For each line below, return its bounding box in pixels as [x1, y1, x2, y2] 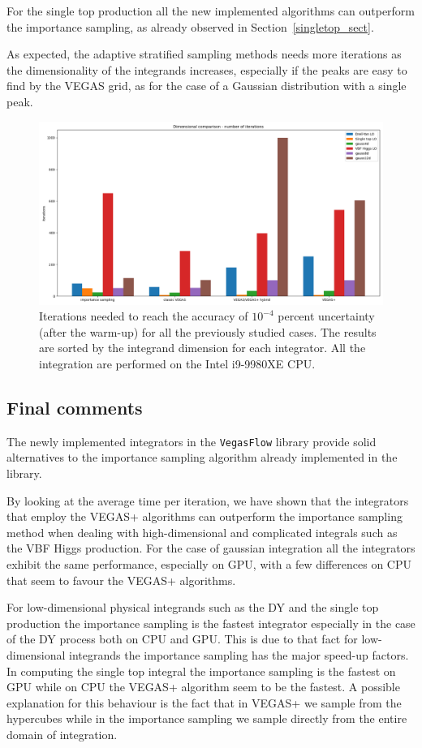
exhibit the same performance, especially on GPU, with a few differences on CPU [6, 556, 411, 573]
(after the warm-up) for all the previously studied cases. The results [39, 323, 377, 340]
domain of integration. [6, 725, 118, 742]
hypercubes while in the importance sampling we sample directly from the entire [6, 710, 407, 727]
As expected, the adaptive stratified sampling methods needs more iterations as [6, 45, 402, 62]
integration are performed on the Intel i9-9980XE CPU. [39, 355, 316, 372]
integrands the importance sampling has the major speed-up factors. [69, 647, 409, 663]
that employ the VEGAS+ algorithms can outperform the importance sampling [6, 508, 403, 525]
